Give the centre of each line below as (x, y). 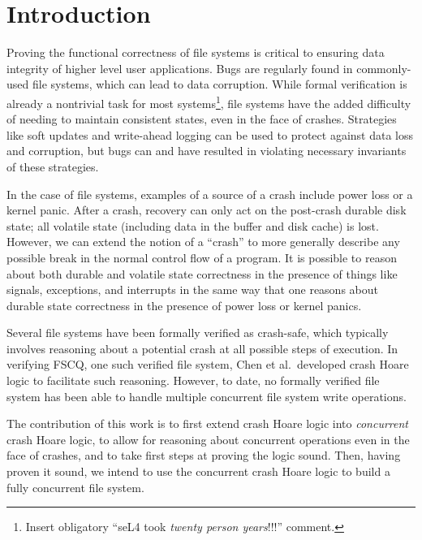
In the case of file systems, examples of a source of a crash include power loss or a (210, 194)
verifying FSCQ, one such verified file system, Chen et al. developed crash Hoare (208, 364)
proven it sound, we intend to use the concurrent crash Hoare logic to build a (198, 471)
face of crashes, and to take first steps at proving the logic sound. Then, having (204, 455)
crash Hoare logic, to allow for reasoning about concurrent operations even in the (208, 439)
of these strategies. (53, 166)
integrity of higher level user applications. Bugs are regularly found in (180, 68)
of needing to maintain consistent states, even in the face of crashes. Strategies (202, 119)
